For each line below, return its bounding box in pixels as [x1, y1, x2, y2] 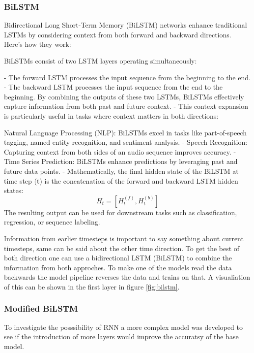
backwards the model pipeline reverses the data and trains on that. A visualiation [4, 272, 251, 282]
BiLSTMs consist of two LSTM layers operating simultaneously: [4, 56, 197, 65]
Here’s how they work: [4, 39, 71, 49]
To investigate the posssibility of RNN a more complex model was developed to [4, 321, 243, 332]
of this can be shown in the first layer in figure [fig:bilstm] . [4, 281, 180, 291]
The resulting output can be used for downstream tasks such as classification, [4, 207, 237, 217]
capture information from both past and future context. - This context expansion [4, 101, 249, 111]
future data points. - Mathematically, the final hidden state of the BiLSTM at [4, 165, 239, 176]
